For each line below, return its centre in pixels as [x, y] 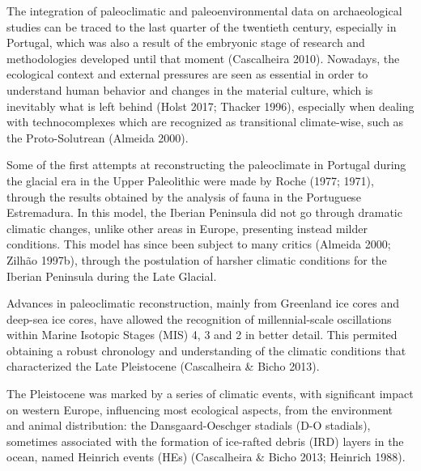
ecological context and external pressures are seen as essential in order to [187, 74]
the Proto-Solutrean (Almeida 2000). [98, 137]
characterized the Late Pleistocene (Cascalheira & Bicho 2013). [163, 366]
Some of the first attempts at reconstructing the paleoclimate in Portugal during [206, 165]
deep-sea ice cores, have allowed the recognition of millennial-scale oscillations [199, 318]
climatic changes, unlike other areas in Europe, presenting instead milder [187, 228]
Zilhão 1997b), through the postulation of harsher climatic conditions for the [197, 259]
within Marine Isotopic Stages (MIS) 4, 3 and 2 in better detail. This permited [202, 335]
